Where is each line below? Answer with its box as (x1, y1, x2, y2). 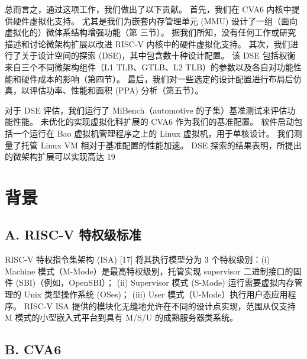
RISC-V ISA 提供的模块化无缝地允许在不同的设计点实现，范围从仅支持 (24, 299, 296, 312)
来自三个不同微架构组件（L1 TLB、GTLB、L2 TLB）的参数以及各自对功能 (5, 60, 294, 73)
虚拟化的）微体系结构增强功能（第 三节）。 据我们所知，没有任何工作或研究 (5, 26, 296, 38)
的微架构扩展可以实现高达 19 (5, 150, 115, 163)
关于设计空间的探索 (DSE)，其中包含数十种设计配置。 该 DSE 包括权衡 (21, 49, 296, 62)
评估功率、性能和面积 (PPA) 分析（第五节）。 (29, 84, 203, 96)
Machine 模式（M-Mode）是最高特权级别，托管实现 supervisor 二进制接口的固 (5, 264, 302, 277)
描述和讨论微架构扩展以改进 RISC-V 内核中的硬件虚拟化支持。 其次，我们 (5, 37, 290, 50)
